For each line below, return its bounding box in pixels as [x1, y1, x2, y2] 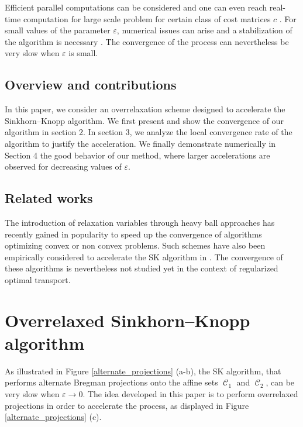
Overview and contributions [5, 75, 177, 94]
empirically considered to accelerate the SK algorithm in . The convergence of [5, 250, 283, 263]
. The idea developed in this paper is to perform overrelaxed [82, 388, 298, 400]
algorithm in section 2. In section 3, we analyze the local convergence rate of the [5, 126, 292, 138]
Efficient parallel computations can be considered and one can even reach [5, 1, 267, 13]
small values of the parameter [5, 24, 111, 36]
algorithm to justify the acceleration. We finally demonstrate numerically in [5, 137, 276, 149]
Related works [5, 189, 93, 207]
